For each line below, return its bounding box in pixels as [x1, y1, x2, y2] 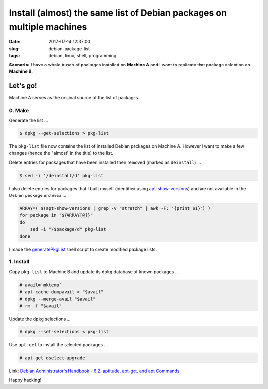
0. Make [9, 107, 29, 114]
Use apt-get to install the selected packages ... [9, 341, 108, 347]
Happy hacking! [9, 377, 42, 383]
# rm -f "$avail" [19, 303, 62, 309]
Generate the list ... [9, 117, 48, 123]
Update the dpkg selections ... [9, 316, 71, 322]
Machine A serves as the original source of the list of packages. [9, 94, 140, 100]
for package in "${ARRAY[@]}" [19, 212, 93, 218]
